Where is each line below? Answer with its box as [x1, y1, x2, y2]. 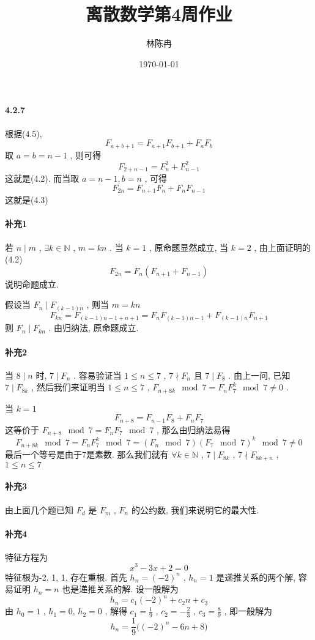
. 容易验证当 [73, 368, 122, 381]
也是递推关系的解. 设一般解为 [62, 582, 179, 595]
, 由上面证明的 [254, 240, 311, 253]
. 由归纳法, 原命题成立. [48, 321, 139, 334]
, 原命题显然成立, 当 [149, 240, 229, 253]
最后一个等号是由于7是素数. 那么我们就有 [5, 448, 169, 461]
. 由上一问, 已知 [228, 368, 291, 381]
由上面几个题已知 [5, 503, 73, 516]
